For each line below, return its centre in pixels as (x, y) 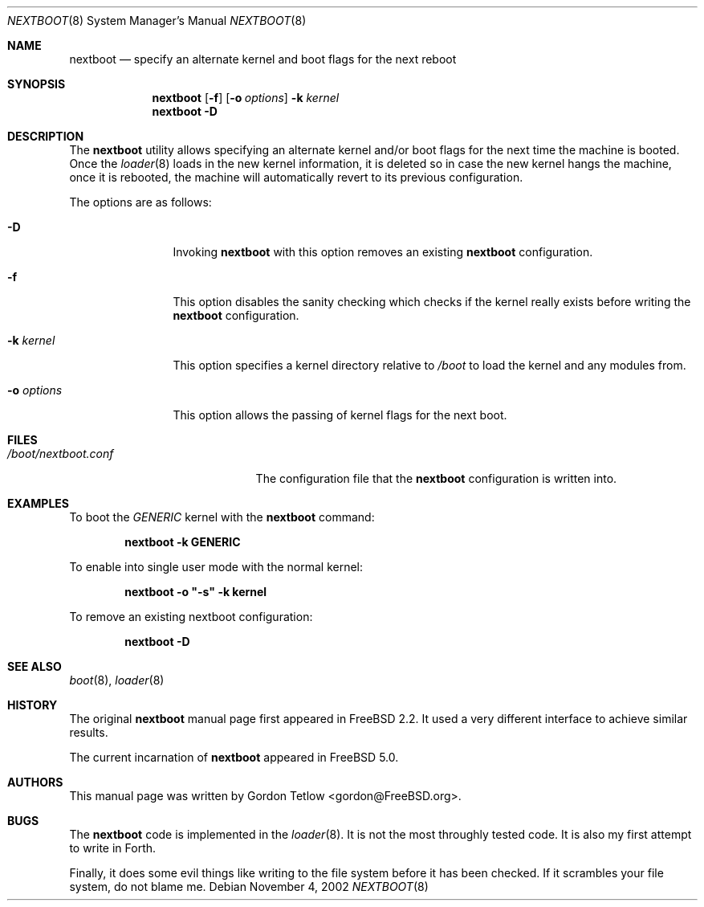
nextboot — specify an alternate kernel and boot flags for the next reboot (263, 59)
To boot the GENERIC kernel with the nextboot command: (222, 517)
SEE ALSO (35, 666)
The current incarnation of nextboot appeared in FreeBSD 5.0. (234, 757)
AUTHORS (35, 782)
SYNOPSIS (37, 84)
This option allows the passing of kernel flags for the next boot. (340, 415)
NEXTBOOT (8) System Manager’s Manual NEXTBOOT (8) (157, 20)
